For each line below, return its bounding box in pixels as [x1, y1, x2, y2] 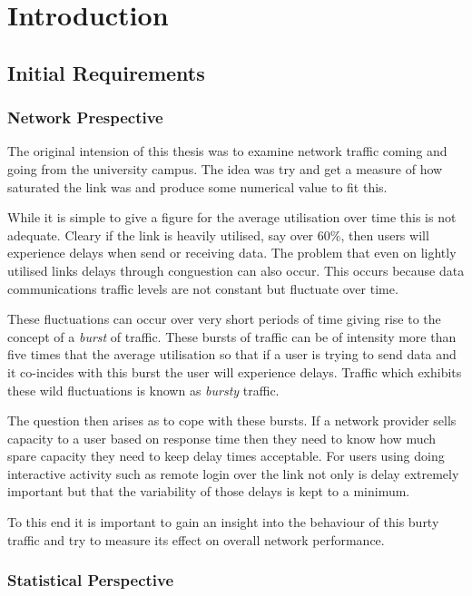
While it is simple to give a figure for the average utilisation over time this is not [7, 208, 457, 227]
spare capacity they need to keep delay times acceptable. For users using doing [7, 446, 445, 465]
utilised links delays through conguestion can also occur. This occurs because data [7, 260, 465, 279]
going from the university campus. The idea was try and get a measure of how [7, 159, 443, 178]
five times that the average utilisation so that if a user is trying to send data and [7, 345, 457, 364]
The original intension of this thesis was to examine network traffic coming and [7, 142, 447, 161]
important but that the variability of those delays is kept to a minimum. [7, 482, 410, 501]
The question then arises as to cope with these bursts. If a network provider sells [7, 411, 457, 430]
